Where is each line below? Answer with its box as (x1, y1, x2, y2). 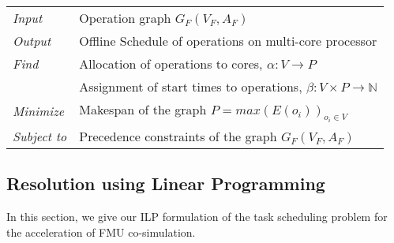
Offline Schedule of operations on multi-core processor (79, 32, 377, 50)
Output (13, 32, 51, 50)
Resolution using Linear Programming (6, 171, 325, 196)
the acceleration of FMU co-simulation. (6, 223, 196, 240)
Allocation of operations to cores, (79, 54, 263, 73)
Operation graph (79, 9, 171, 27)
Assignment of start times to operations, (79, 77, 302, 95)
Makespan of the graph (79, 100, 207, 118)
